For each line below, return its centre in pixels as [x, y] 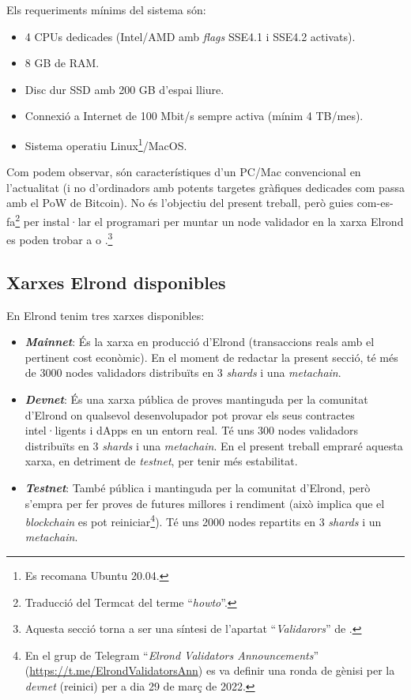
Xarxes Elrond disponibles [116, 282]
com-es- [375, 203]
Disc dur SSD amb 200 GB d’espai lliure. [124, 89]
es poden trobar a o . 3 [60, 238]
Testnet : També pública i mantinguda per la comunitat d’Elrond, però [198, 488]
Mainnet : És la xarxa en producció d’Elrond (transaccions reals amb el [200, 342]
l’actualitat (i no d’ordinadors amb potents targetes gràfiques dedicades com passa [205, 187]
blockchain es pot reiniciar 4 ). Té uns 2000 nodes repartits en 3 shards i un [203, 520]
